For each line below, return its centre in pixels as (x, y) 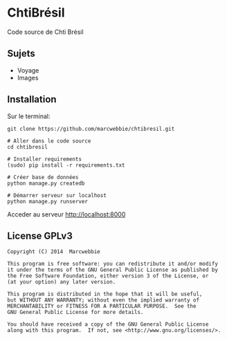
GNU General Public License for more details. (75, 313)
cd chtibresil (28, 147)
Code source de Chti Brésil (46, 32)
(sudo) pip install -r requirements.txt (66, 165)
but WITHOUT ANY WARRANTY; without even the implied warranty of (103, 300)
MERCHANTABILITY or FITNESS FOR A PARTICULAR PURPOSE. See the (102, 306)
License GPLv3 (40, 236)
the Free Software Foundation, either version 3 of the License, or (108, 276)
